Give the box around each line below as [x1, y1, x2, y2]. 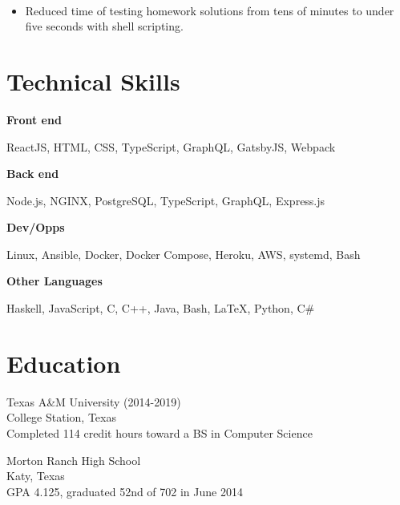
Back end [6, 165, 59, 182]
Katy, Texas [6, 467, 65, 484]
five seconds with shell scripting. [25, 18, 184, 34]
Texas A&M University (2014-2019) [6, 393, 181, 410]
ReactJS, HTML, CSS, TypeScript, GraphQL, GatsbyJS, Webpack [6, 138, 336, 155]
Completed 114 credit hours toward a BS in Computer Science [6, 424, 313, 441]
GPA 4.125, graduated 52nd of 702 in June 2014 [6, 483, 243, 499]
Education [6, 346, 121, 379]
